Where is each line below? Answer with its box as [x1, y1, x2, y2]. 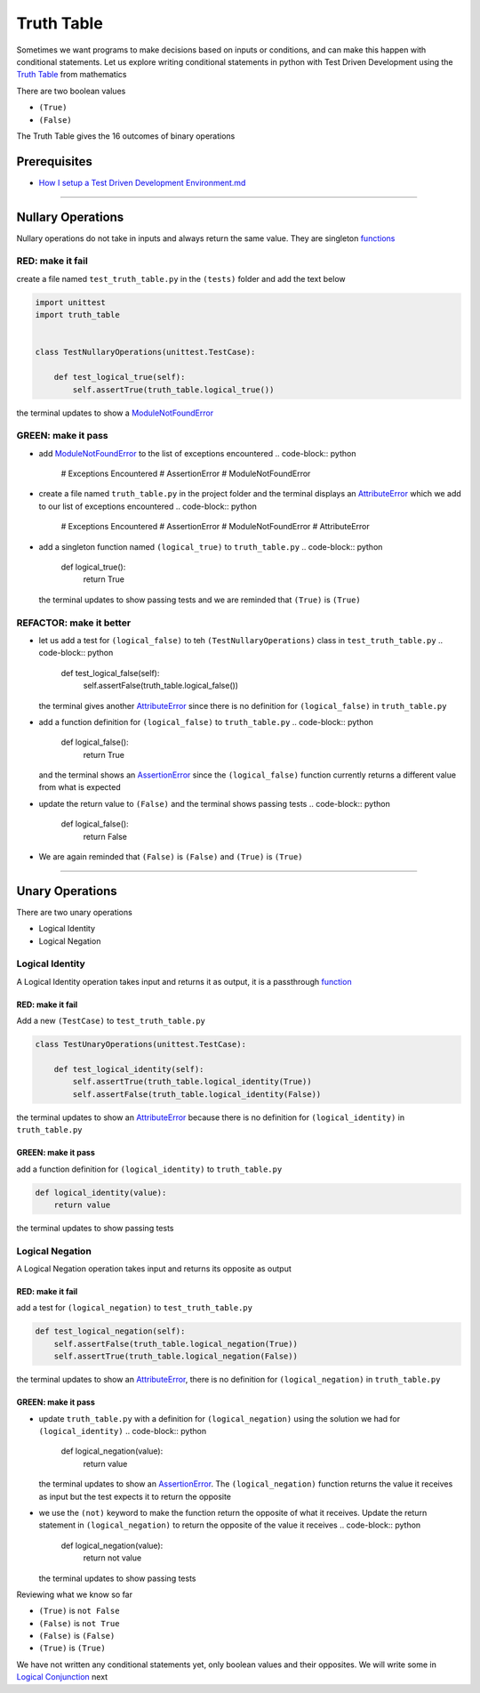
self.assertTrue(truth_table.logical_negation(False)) [53, 1351, 298, 1361]
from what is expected [38, 782, 122, 793]
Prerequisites [16, 154, 92, 169]
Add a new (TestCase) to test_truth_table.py [16, 1015, 206, 1027]
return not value [83, 1552, 142, 1563]
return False [83, 831, 128, 842]
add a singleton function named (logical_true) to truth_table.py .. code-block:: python [38, 541, 383, 552]
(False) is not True [38, 1617, 120, 1628]
